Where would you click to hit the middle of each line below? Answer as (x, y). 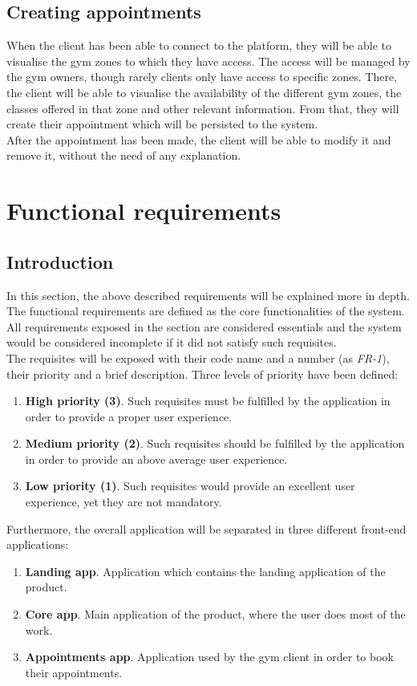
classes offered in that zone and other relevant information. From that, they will (203, 108)
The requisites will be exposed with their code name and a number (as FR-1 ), (198, 357)
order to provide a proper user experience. (129, 416)
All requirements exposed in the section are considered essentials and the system (204, 326)
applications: (38, 544)
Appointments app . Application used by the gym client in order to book (209, 657)
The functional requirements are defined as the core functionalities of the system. (206, 311)
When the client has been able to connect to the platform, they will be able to (199, 45)
